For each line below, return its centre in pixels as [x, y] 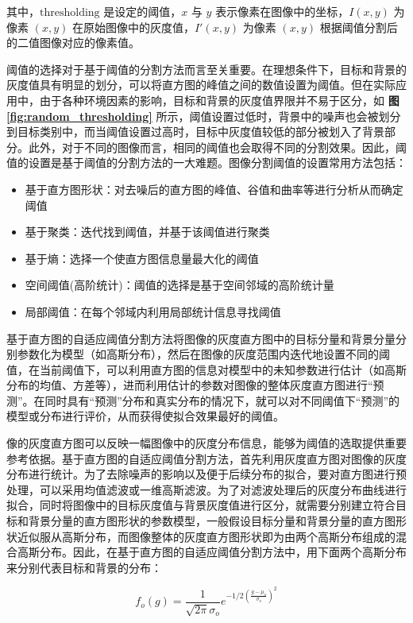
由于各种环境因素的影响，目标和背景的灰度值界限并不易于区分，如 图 [219, 100]
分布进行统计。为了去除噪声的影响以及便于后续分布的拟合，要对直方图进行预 [206, 474]
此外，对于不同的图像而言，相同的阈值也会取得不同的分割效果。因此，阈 [217, 147]
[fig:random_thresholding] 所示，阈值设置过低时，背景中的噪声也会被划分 [204, 116]
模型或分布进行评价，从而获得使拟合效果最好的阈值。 [145, 416]
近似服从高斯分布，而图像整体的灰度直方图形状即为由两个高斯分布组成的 [206, 536]
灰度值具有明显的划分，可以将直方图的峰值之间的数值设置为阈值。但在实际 [201, 85]
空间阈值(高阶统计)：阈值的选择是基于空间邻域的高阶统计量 [179, 285]
